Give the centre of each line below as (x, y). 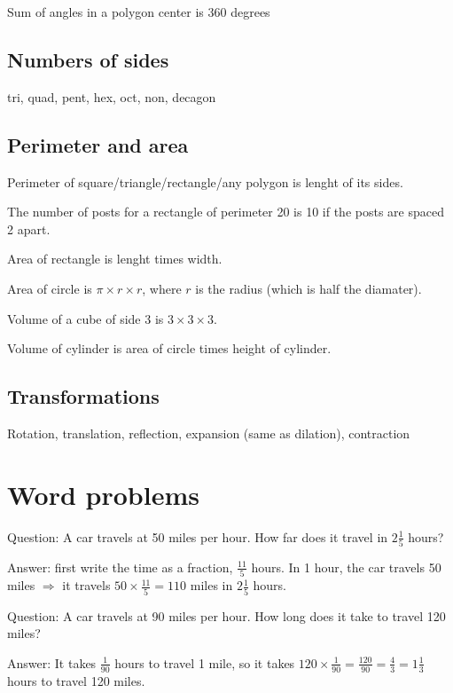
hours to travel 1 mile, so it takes (205, 662)
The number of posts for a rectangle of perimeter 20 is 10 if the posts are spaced (226, 212)
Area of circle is (50, 288)
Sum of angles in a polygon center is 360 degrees (139, 12)
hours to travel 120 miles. (76, 680)
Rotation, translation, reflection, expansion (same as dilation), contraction (209, 433)
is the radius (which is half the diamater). (309, 288)
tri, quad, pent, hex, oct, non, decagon (112, 96)
